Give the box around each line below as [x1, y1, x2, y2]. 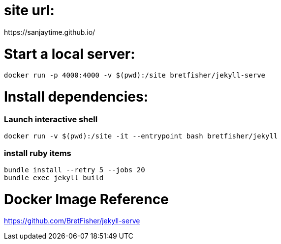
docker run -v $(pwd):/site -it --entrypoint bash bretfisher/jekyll [4, 132, 278, 140]
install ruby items [4, 148, 71, 158]
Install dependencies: [4, 88, 149, 105]
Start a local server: [4, 45, 135, 62]
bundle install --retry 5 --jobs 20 [4, 165, 145, 174]
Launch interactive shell [4, 114, 98, 124]
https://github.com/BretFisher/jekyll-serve [4, 217, 140, 225]
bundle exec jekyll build [4, 173, 104, 182]
